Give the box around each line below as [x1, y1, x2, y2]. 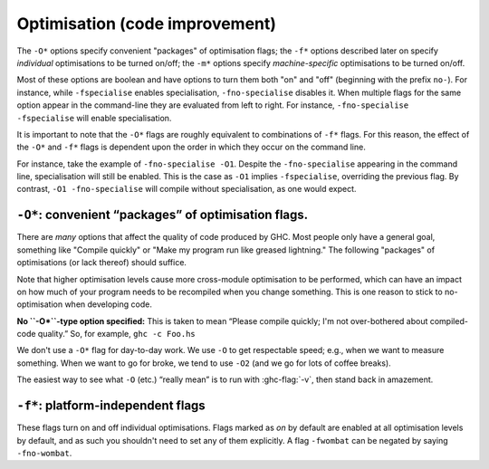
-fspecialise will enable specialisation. [16, 112, 172, 123]
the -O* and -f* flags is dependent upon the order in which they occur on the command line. [16, 141, 366, 153]
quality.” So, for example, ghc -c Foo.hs [37, 329, 197, 340]
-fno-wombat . [16, 447, 72, 458]
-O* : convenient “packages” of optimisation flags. [16, 207, 309, 223]
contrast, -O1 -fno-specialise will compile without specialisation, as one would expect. [16, 184, 357, 195]
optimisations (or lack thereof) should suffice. [16, 257, 187, 268]
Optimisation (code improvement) [16, 14, 276, 33]
